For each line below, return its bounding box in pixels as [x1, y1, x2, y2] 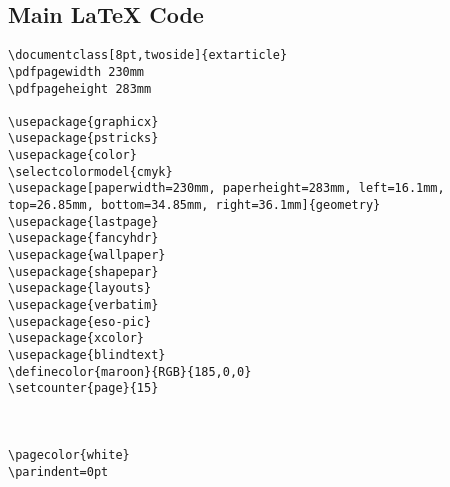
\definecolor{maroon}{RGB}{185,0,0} [8, 364, 252, 379]
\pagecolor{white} [8, 447, 130, 462]
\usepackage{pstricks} [8, 131, 159, 146]
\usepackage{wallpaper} [8, 248, 166, 263]
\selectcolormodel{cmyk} [8, 164, 173, 179]
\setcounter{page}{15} [8, 381, 159, 396]
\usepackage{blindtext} [8, 348, 166, 363]
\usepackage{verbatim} [8, 298, 159, 313]
